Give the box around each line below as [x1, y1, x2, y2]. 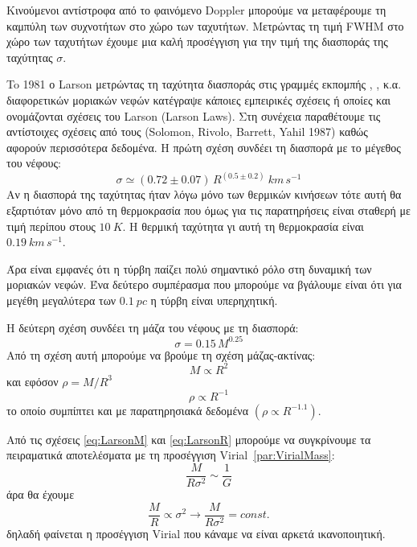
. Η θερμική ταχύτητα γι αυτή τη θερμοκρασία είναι [122, 217, 364, 234]
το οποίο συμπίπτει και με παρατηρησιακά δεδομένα [6, 401, 249, 418]
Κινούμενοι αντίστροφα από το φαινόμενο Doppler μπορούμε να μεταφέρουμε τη [6, 2, 386, 18]
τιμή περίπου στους [6, 217, 96, 234]
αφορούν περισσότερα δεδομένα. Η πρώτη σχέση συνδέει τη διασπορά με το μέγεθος [6, 138, 401, 155]
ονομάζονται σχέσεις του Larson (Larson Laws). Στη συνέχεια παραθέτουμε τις [6, 107, 381, 124]
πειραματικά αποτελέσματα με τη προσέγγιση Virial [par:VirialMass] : [6, 446, 335, 463]
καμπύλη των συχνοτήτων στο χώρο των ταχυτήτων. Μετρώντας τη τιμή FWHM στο [6, 17, 404, 34]
